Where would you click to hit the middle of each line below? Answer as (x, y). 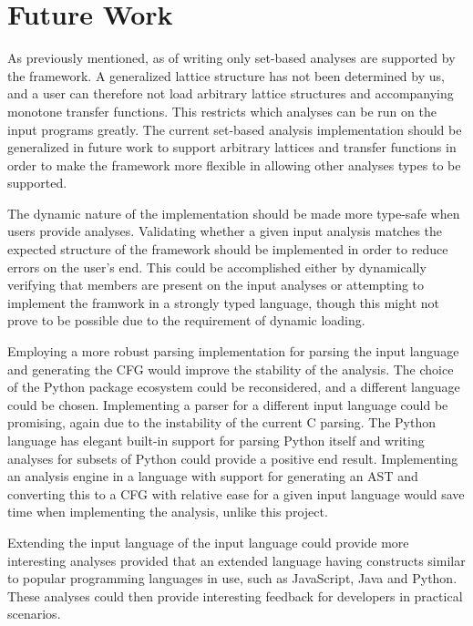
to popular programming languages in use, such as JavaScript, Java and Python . (232, 578)
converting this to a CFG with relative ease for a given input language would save (236, 493)
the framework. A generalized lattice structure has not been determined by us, (226, 75)
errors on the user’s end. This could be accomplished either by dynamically (217, 267)
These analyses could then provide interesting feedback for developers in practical (235, 595)
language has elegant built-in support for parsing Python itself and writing (216, 440)
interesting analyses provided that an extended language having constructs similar (236, 560)
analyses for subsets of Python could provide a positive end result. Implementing (233, 458)
